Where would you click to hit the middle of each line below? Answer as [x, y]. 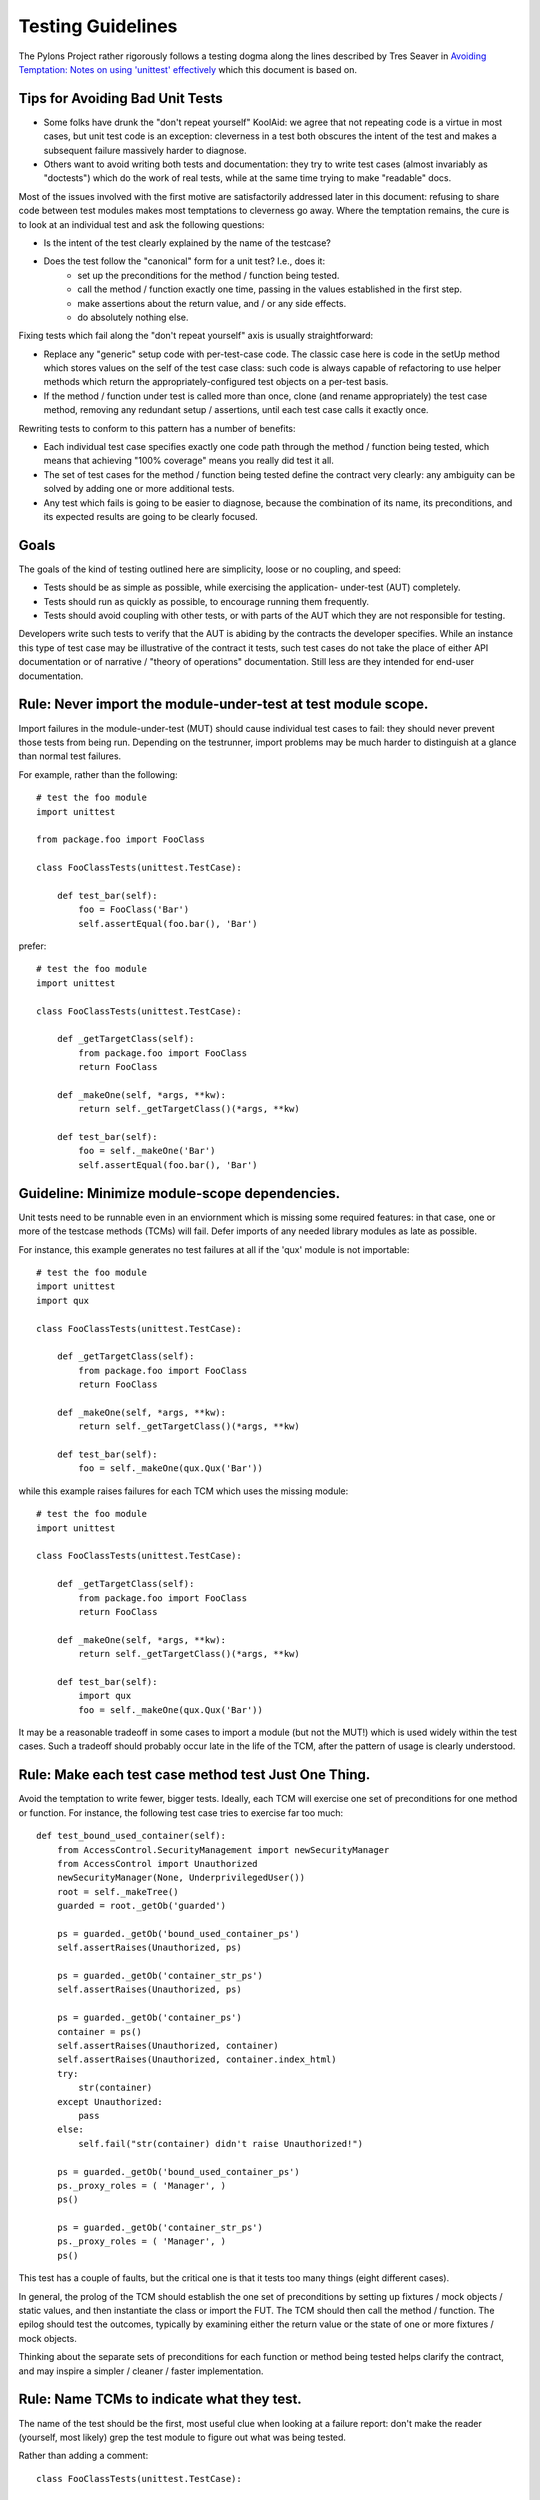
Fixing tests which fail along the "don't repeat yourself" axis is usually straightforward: [196, 336]
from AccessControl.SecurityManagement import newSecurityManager [223, 1849]
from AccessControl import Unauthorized [157, 1863]
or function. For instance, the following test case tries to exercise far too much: [181, 1812]
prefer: [32, 946]
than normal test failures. [70, 756]
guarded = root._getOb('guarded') [141, 1906]
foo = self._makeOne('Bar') [147, 1151]
